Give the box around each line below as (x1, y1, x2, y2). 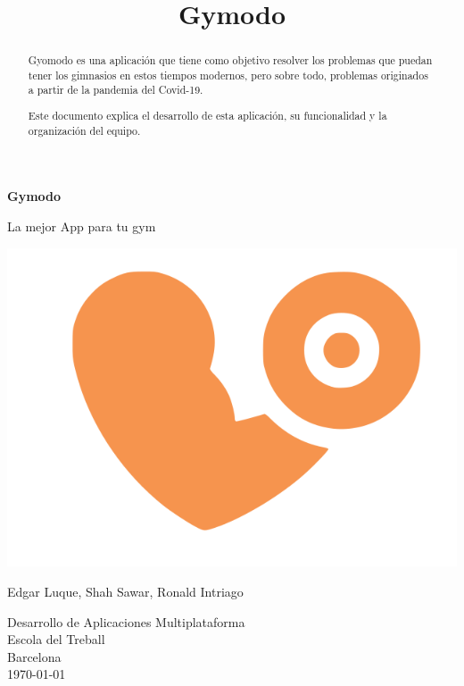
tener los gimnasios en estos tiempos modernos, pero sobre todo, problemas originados (28, 67, 428, 82)
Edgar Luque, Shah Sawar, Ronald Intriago (7, 581, 244, 600)
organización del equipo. (28, 122, 141, 138)
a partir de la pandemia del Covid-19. (28, 82, 203, 97)
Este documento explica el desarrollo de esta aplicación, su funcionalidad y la (28, 108, 387, 123)
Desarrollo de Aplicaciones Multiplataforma (7, 612, 245, 631)
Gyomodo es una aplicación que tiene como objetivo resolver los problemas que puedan (28, 53, 433, 68)
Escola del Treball (7, 630, 105, 648)
